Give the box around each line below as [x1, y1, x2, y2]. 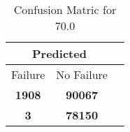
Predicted [32, 45, 87, 61]
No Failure [56, 66, 108, 82]
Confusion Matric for [13, 1, 117, 17]
